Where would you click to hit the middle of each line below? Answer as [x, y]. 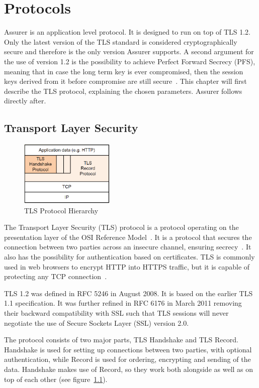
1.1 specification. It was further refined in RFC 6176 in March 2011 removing [123, 303]
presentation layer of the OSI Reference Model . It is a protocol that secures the [128, 237]
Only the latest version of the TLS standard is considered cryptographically [121, 41]
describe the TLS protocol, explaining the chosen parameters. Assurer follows [123, 91]
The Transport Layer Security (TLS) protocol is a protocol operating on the [121, 227]
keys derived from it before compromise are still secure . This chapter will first [125, 81]
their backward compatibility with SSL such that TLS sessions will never [116, 313]
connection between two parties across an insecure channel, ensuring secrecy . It [128, 247]
